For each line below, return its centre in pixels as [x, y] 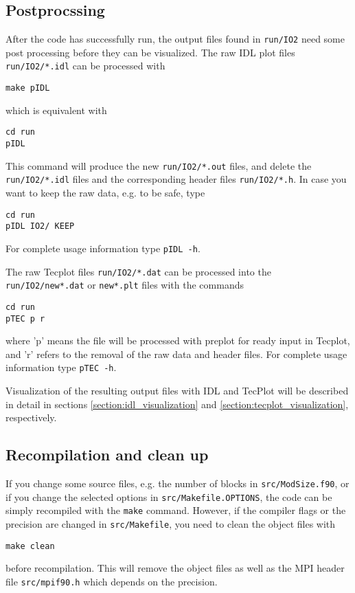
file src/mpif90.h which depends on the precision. [112, 581]
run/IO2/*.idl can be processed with [85, 66]
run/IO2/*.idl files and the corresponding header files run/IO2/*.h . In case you [176, 179]
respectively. [31, 417]
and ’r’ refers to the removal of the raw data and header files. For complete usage [176, 354]
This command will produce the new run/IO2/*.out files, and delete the [159, 165]
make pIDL [28, 88]
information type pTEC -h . [61, 367]
